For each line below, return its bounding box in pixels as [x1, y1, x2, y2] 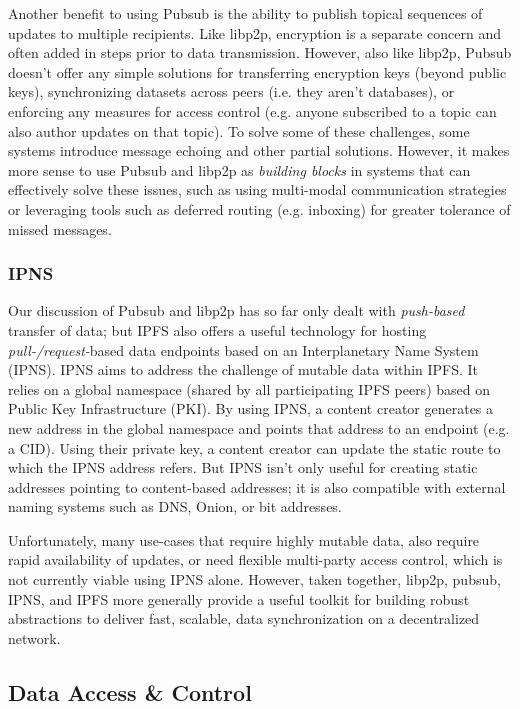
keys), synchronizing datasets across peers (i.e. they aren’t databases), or [8, 81, 455, 102]
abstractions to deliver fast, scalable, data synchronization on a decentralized [8, 608, 480, 629]
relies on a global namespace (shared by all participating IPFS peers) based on [8, 378, 490, 399]
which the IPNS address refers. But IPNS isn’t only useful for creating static [8, 457, 478, 478]
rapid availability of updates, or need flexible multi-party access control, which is [8, 549, 503, 570]
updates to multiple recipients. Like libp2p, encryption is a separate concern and [8, 22, 502, 43]
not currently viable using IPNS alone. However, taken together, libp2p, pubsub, [8, 569, 501, 590]
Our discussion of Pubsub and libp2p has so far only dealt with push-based [8, 300, 465, 321]
